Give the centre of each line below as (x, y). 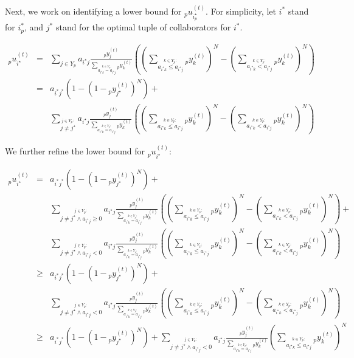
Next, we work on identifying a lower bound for (93, 11)
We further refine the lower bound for (75, 151)
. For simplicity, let (241, 11)
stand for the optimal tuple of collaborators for (143, 27)
